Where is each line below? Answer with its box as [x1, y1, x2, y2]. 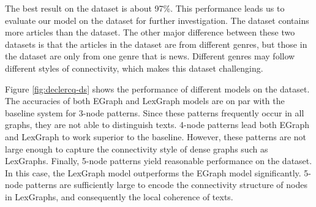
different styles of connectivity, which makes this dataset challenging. [5, 61, 263, 74]
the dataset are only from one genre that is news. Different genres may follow [5, 50, 295, 62]
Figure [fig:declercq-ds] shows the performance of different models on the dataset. [5, 82, 310, 95]
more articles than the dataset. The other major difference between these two [5, 26, 295, 39]
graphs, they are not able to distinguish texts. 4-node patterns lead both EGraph [5, 118, 310, 131]
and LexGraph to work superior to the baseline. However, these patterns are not [5, 130, 307, 143]
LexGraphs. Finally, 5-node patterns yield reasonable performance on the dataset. [5, 154, 312, 167]
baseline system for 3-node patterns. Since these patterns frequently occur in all [5, 106, 304, 119]
